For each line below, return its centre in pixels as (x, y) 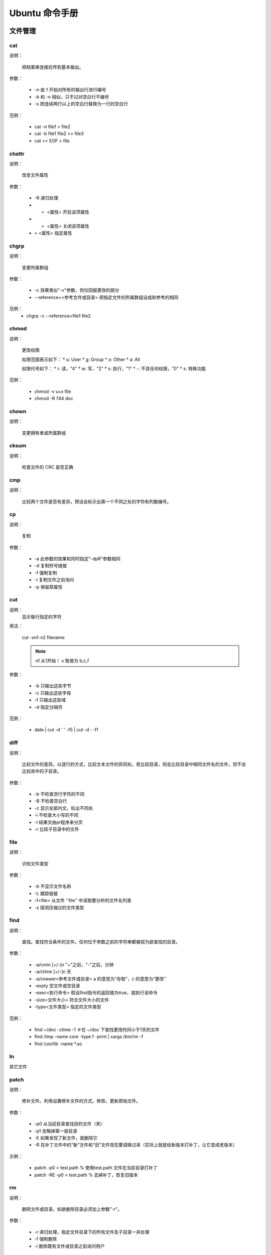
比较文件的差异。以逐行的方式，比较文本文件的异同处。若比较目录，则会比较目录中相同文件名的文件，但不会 (134, 764)
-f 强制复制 (46, 573)
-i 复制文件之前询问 (54, 580)
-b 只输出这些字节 (53, 686)
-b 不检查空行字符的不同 (59, 794)
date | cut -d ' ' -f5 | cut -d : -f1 (66, 730)
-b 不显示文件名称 (53, 887)
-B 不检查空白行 (51, 801)
